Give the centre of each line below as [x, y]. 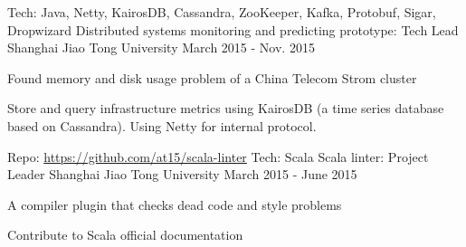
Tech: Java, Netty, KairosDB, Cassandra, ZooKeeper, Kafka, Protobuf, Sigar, [222, 12]
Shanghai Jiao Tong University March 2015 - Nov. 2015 [161, 47]
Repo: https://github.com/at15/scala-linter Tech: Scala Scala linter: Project [218, 156]
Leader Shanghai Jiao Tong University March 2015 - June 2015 [182, 174]
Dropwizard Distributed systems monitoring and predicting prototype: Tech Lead [233, 29]
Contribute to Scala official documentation [125, 235]
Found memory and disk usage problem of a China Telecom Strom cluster [212, 77]
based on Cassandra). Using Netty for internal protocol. [162, 125]
